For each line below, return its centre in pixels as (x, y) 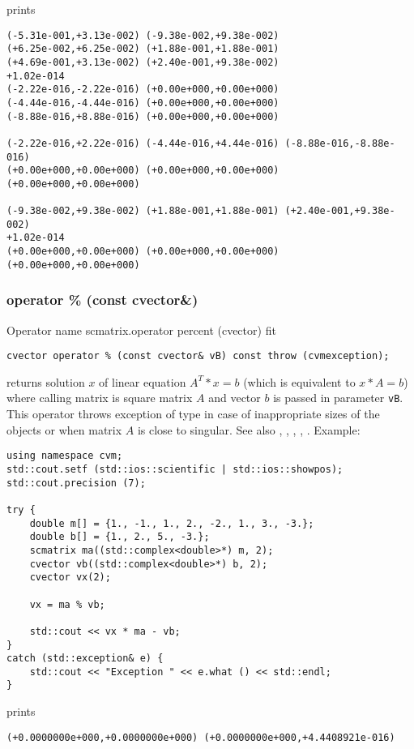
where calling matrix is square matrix (100, 398)
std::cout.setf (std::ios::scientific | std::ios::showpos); (175, 469)
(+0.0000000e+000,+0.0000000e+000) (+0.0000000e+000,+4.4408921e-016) (201, 737)
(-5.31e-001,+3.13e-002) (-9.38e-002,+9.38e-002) (143, 35)
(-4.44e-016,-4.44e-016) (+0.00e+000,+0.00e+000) (143, 103)
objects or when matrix (64, 429)
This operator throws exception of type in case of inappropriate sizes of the (193, 414)
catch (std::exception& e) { (85, 659)
